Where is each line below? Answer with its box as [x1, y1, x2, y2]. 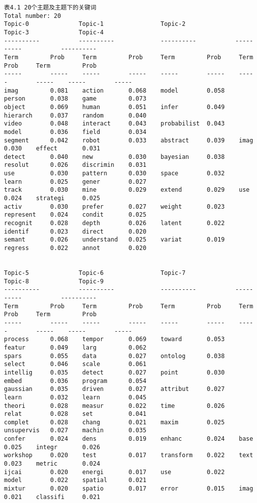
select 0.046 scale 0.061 [4, 361, 147, 368]
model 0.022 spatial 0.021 [4, 477, 147, 484]
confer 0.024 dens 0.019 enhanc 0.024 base [4, 435, 254, 443]
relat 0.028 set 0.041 [4, 410, 147, 418]
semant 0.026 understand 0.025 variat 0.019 [4, 236, 225, 244]
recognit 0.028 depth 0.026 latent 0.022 [4, 220, 225, 227]
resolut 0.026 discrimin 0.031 [4, 161, 147, 169]
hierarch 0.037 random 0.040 [4, 112, 147, 119]
